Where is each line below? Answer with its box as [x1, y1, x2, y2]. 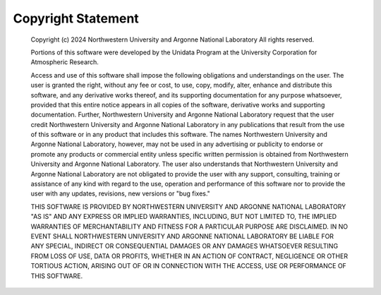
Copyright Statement [13, 11, 139, 26]
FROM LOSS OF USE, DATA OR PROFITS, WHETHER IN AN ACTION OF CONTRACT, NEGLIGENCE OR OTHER [30, 251, 349, 260]
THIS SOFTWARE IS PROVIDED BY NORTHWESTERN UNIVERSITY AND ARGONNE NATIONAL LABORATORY [30, 202, 346, 211]
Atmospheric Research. [30, 58, 99, 66]
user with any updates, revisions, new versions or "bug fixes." [30, 189, 211, 198]
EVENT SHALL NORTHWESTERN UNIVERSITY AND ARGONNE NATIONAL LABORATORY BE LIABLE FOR [30, 231, 334, 240]
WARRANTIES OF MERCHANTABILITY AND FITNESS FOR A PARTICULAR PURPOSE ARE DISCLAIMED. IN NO [30, 222, 349, 231]
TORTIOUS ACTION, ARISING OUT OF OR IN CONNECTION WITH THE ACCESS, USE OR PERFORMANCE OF [30, 262, 347, 270]
